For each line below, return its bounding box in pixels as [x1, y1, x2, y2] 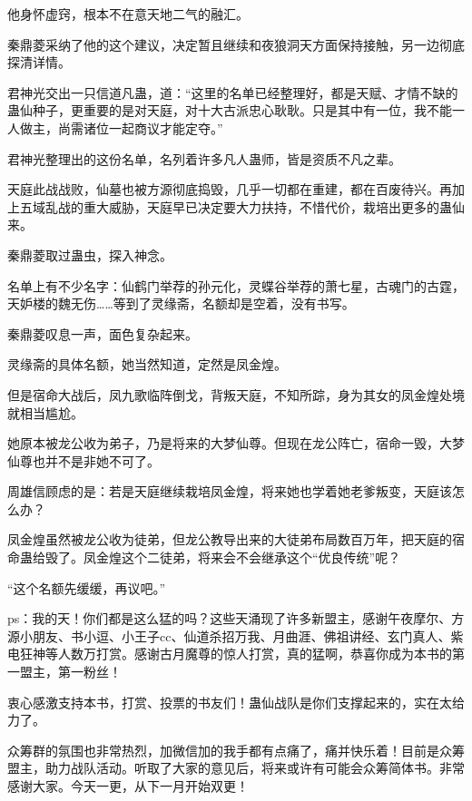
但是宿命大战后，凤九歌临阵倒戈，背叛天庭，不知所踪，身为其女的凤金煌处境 [7, 385, 465, 404]
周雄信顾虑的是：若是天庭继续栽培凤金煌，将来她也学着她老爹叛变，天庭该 [7, 482, 452, 501]
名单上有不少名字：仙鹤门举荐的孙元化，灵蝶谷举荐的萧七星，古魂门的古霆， [7, 276, 465, 295]
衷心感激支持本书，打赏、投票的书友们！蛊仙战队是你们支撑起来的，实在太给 [7, 692, 465, 711]
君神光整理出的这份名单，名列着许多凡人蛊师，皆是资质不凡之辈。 [7, 149, 401, 168]
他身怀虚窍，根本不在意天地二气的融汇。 [7, 5, 249, 23]
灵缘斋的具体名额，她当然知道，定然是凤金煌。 [7, 355, 287, 374]
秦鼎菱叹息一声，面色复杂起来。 [7, 324, 198, 343]
